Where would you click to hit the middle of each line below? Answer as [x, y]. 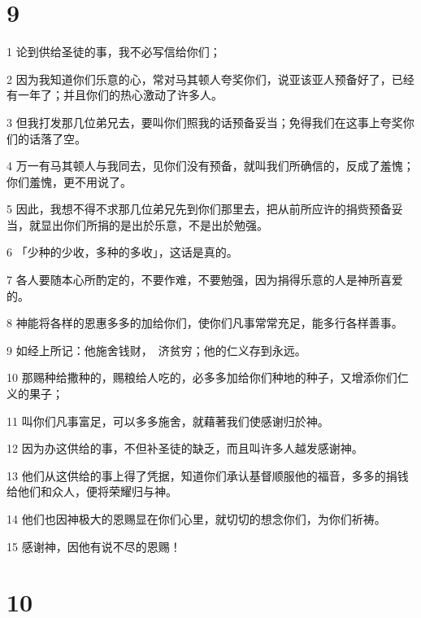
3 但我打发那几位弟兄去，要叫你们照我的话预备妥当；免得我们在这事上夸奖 [205, 122]
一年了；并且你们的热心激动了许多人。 [120, 95]
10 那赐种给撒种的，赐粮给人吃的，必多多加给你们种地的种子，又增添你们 [202, 377]
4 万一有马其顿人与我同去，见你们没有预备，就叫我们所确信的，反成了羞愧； [210, 166]
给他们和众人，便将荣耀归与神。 [92, 491]
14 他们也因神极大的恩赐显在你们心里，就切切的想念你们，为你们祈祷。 [196, 519]
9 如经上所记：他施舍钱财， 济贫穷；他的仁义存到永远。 [156, 350]
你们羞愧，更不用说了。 [69, 181]
